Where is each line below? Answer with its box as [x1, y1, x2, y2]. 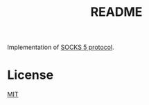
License [7, 67, 54, 83]
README [90, 4, 143, 20]
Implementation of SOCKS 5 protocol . [7, 43, 114, 52]
